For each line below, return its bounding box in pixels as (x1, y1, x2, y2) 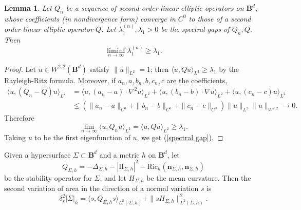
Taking (4, 132, 26, 143)
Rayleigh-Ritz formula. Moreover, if (4, 74, 116, 85)
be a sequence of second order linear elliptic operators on (66, 3, 244, 13)
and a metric (99, 149, 140, 160)
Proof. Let (4, 63, 36, 74)
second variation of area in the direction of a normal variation (4, 183, 199, 194)
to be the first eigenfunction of (34, 132, 130, 143)
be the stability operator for (4, 172, 92, 183)
